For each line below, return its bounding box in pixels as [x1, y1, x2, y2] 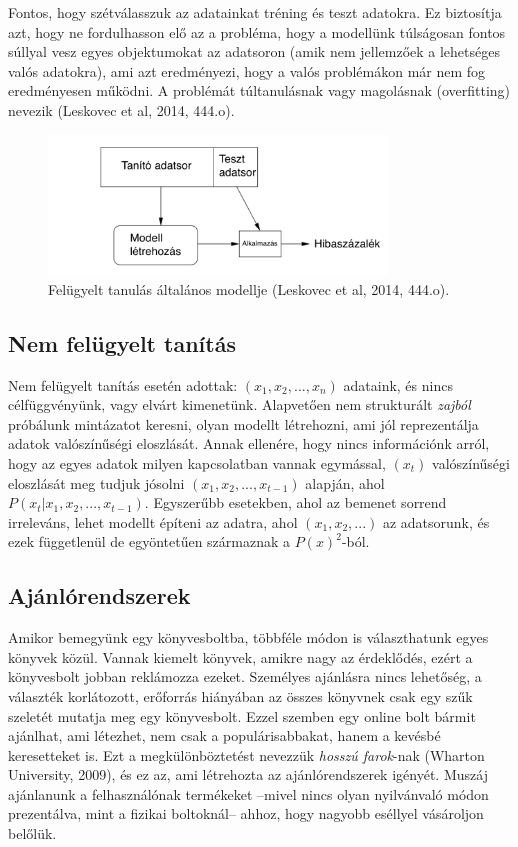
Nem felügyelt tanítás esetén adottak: [8, 374, 238, 395]
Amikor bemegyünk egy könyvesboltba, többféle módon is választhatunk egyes [8, 627, 489, 648]
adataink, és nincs [343, 374, 453, 395]
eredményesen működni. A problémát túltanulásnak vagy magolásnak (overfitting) [8, 80, 511, 101]
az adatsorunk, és [382, 511, 490, 532]
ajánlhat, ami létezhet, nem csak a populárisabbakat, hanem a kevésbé [8, 725, 441, 746]
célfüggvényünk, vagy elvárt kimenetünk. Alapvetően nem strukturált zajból [8, 394, 471, 415]
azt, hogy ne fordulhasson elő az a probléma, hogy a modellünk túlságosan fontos [8, 21, 506, 42]
